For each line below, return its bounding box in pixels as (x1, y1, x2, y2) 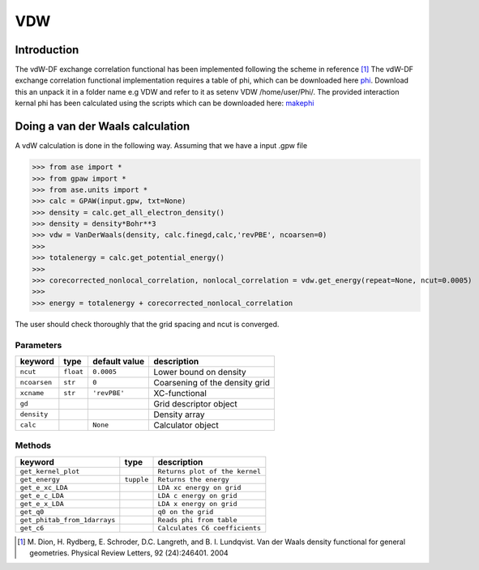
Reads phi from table (157, 515, 238, 524)
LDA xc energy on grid (157, 483, 242, 491)
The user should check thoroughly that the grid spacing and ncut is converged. (15, 319, 280, 329)
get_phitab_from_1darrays (19, 515, 116, 524)
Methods (15, 440, 52, 451)
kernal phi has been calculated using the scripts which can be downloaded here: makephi (15, 98, 314, 108)
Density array (153, 409, 205, 420)
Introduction (15, 43, 79, 57)
